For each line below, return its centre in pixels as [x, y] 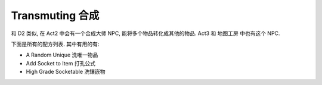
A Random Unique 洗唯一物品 [62, 55]
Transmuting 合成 [55, 15]
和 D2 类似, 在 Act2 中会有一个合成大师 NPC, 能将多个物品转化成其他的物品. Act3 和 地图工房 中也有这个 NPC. [145, 33]
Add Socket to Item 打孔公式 [61, 63]
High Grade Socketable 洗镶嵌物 [66, 72]
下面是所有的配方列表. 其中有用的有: [55, 44]
